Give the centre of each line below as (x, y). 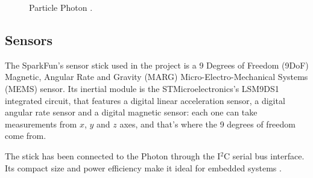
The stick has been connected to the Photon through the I (113, 155)
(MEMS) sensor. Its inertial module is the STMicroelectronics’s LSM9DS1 (142, 88)
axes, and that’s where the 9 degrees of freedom (208, 124)
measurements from (41, 124)
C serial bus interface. (264, 155)
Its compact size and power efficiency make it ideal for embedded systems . (143, 167)
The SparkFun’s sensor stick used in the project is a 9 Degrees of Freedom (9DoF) (157, 65)
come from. (26, 136)
